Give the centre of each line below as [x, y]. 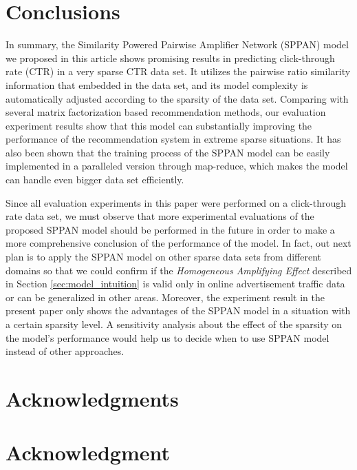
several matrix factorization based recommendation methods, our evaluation [166, 112]
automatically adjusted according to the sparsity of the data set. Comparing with [177, 98]
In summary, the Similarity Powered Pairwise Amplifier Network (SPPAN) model [177, 44]
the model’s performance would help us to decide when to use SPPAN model [167, 337]
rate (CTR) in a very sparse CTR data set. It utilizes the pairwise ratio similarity [178, 71]
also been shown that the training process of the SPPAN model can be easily [168, 152]
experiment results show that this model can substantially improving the [159, 125]
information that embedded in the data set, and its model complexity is [157, 84]
